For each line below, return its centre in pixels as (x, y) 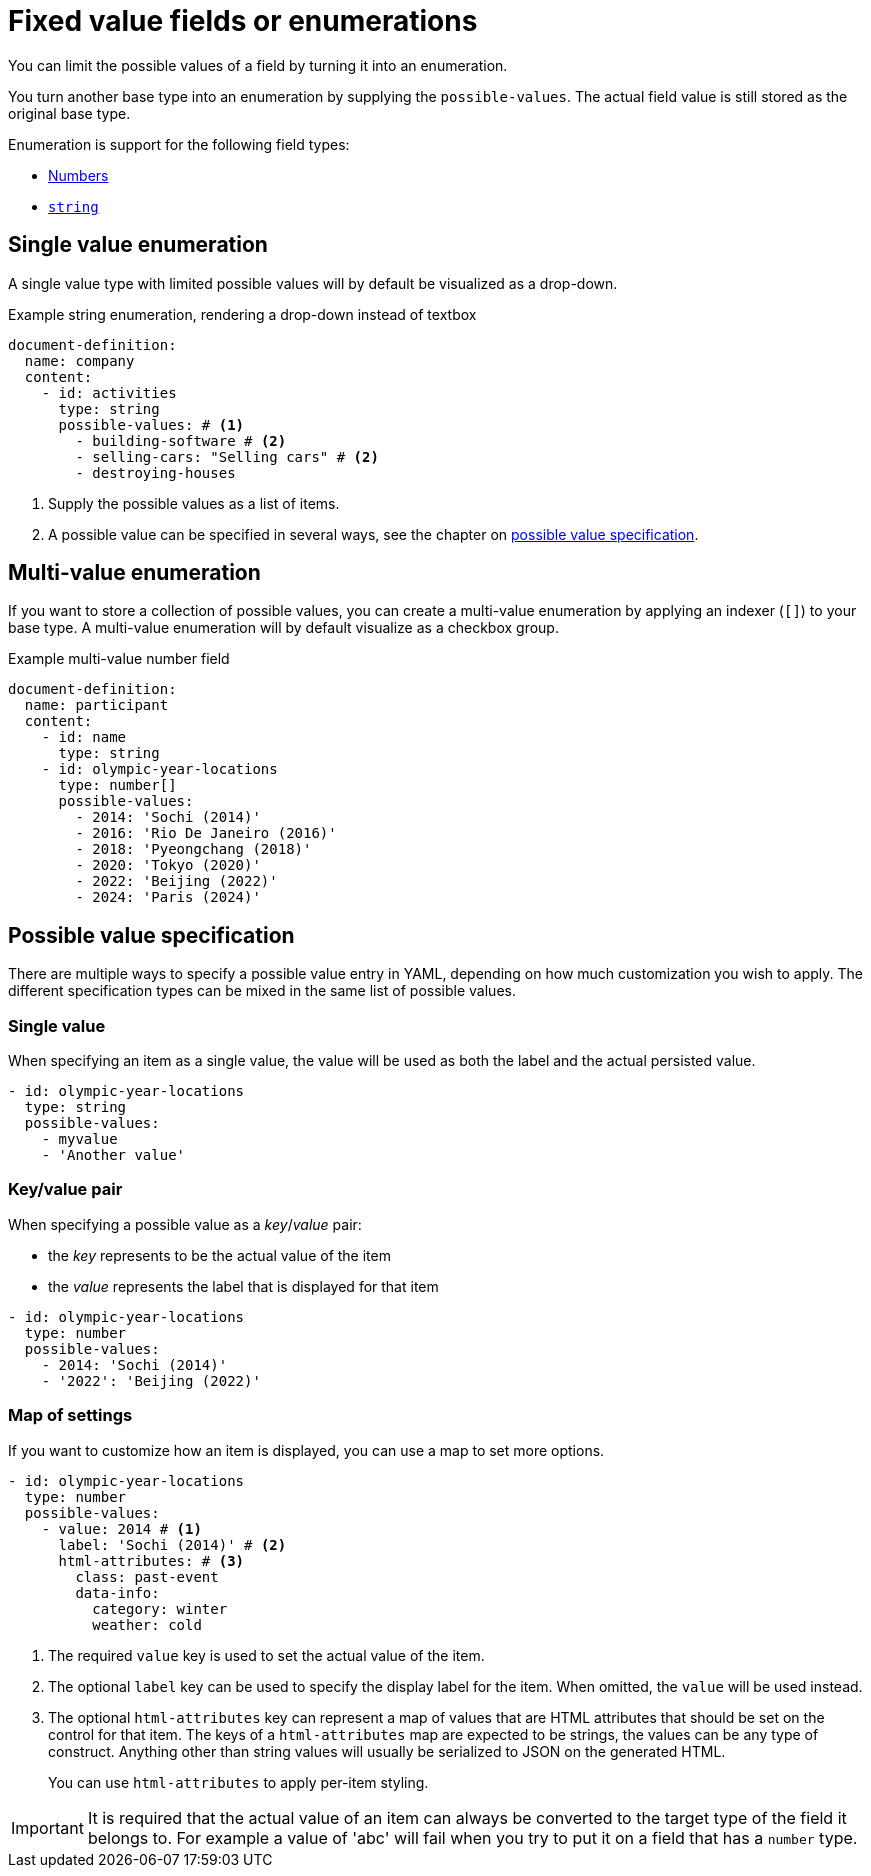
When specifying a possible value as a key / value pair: (185, 1224)
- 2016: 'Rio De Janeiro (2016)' (206, 833)
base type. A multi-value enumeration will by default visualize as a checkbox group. (283, 628)
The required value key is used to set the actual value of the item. (266, 1655)
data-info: (117, 1592)
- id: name (84, 737)
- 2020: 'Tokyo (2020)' (168, 865)
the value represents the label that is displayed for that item (243, 1286)
